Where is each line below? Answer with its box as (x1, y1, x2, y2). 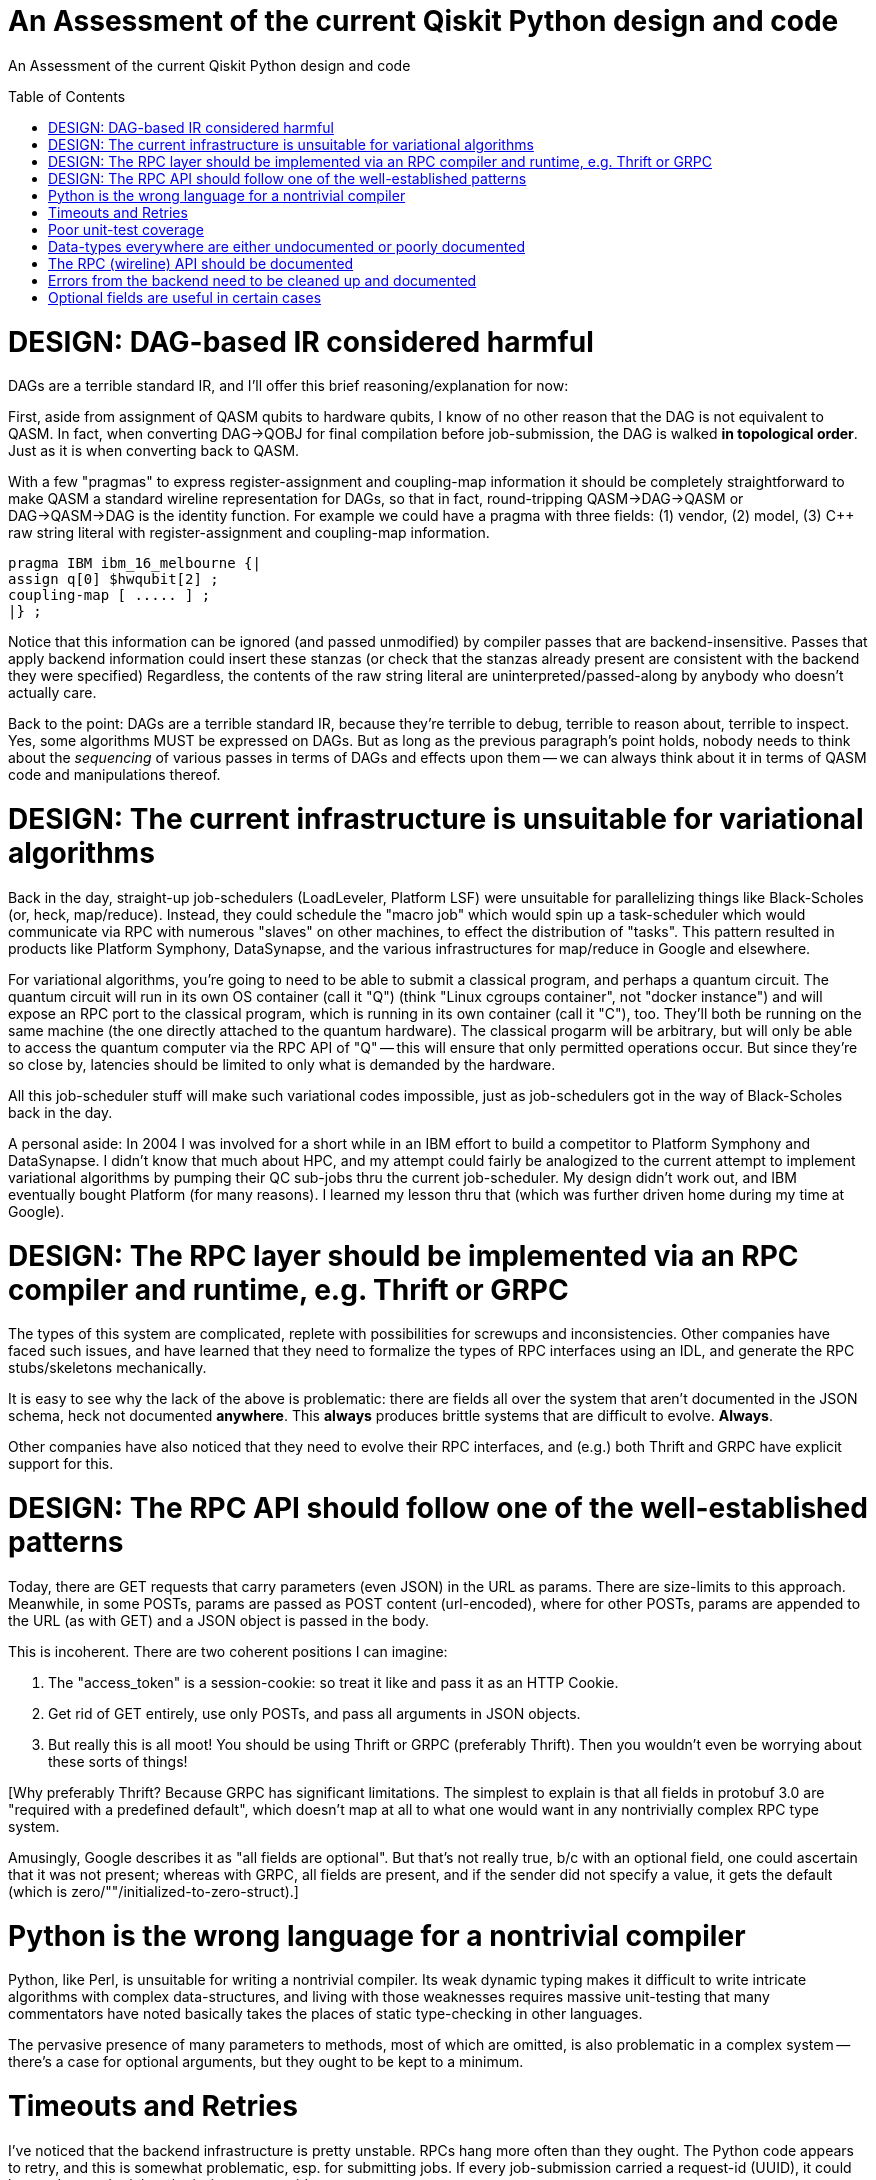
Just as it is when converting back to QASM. (8, 442, 300, 460)
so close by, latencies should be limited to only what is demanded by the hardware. (8, 1055, 556, 1073)
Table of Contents (8, 87, 126, 105)
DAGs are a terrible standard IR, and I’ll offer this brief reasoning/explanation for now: (8, 377, 569, 395)
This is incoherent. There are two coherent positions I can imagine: (8, 1642, 448, 1660)
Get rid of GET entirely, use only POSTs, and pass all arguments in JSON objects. (48, 1704, 581, 1722)
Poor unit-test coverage (48, 220, 204, 238)
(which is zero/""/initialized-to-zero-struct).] (8, 1882, 299, 1900)
